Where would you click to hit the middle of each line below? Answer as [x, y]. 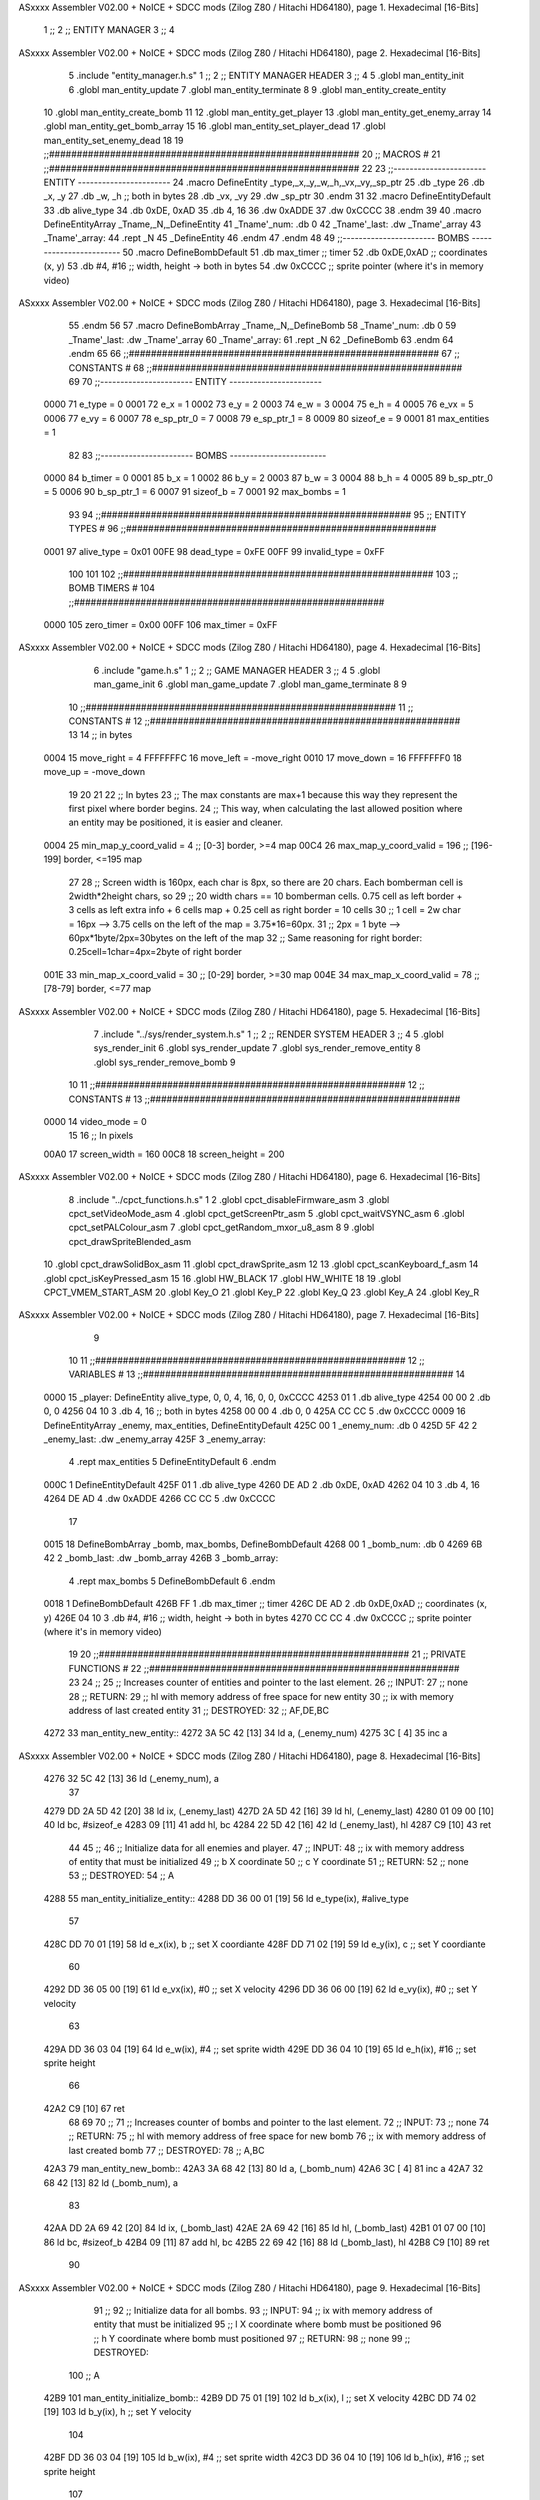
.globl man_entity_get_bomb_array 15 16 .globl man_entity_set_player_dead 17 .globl [214, 126]
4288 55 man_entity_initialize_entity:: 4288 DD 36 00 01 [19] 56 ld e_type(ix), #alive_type [226, 1898]
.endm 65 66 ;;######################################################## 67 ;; [264, 354]
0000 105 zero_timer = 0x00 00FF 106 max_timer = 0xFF [160, 625]
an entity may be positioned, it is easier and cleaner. [176, 822]
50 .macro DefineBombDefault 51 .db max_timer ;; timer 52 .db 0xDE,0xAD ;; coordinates [305, 252]
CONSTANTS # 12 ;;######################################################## [264, 721]
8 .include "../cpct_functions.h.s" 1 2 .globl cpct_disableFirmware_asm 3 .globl [229, 1199]
